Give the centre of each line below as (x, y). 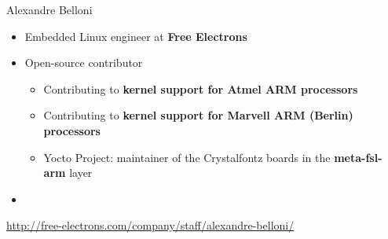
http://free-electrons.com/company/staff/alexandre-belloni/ (150, 225)
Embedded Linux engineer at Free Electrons (136, 36)
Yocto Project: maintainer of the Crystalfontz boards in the (187, 157)
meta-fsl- (358, 157)
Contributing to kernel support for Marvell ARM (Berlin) (198, 115)
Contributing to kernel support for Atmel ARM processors (201, 88)
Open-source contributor (84, 63)
